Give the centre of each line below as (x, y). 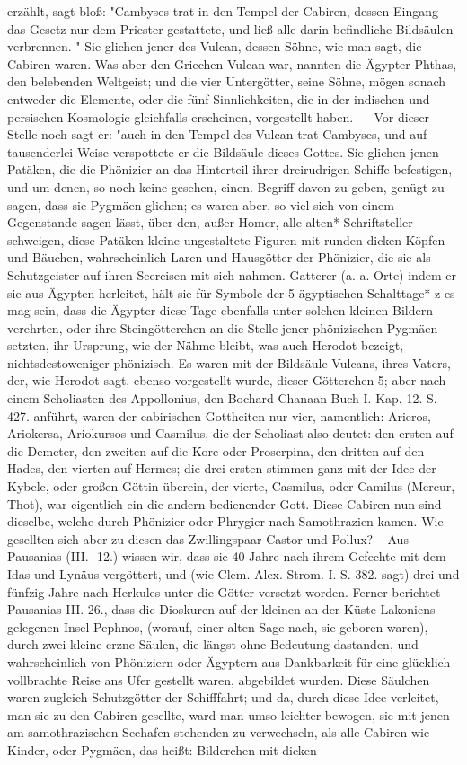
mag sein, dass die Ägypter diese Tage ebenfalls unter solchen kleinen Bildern (220, 310)
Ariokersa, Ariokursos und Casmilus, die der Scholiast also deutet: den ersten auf (230, 433)
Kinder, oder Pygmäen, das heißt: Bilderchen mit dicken (162, 749)
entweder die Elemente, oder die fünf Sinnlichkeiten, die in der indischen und (219, 98)
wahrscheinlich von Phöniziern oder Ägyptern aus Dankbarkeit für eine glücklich (229, 661)
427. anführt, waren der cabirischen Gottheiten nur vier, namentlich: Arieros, (219, 415)
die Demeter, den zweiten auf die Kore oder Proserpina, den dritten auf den (216, 450)
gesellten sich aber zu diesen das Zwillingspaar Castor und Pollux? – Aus (208, 538)
